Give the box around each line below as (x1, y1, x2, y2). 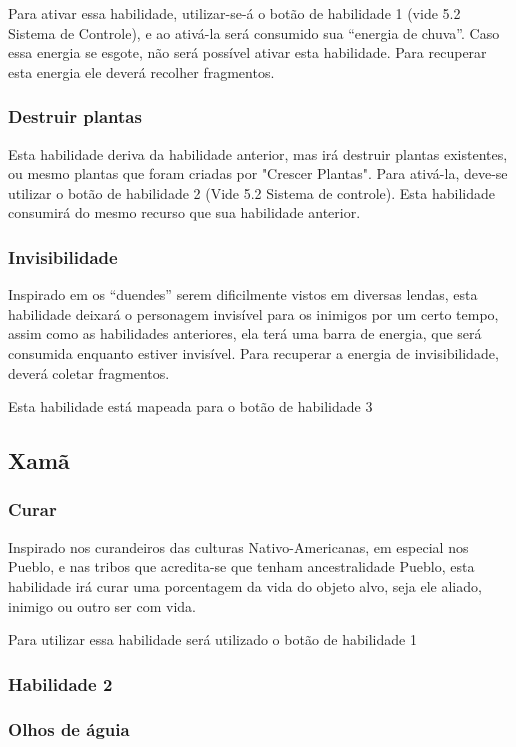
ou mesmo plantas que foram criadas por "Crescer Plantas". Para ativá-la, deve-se (8, 163, 508, 184)
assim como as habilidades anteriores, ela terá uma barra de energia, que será (8, 323, 482, 344)
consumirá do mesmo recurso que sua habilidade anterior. (8, 202, 361, 223)
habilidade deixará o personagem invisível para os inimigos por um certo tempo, (8, 303, 499, 324)
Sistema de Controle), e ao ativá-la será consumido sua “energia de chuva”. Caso (8, 22, 500, 43)
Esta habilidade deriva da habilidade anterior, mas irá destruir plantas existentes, (8, 143, 508, 164)
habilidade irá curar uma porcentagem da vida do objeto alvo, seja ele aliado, (8, 575, 482, 596)
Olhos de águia (8, 717, 130, 742)
